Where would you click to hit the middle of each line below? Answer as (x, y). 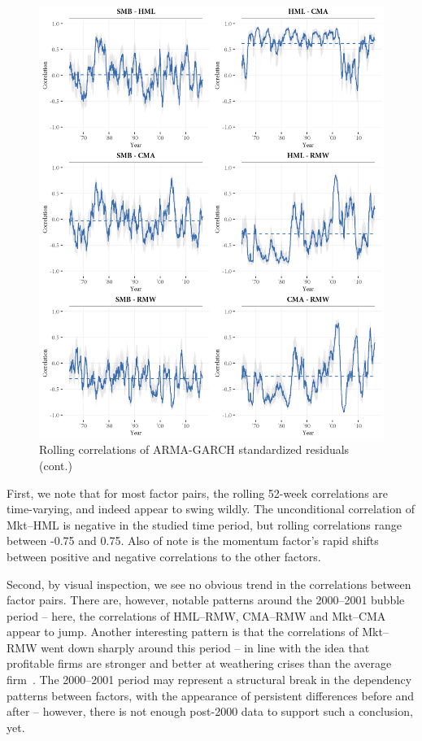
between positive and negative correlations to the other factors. (164, 556)
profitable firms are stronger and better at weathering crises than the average (199, 663)
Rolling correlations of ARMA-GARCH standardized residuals (194, 449)
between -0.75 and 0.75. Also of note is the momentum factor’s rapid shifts (193, 540)
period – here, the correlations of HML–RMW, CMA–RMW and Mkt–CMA (196, 615)
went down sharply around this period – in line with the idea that (205, 647)
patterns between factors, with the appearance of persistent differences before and (211, 695)
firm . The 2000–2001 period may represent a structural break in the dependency (209, 680)
